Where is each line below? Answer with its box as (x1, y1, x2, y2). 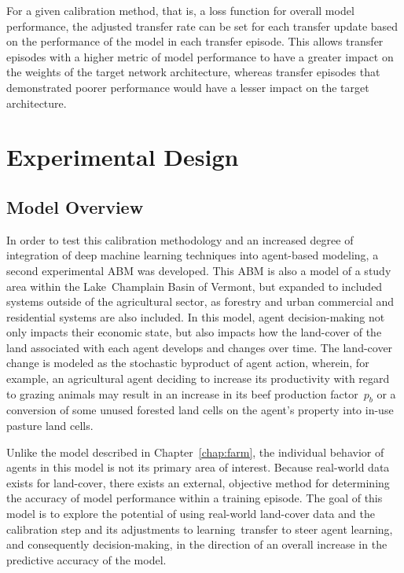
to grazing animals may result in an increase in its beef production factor (6, 385, 358, 402)
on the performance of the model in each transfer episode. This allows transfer (6, 33, 384, 50)
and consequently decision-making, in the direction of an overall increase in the (6, 536, 387, 553)
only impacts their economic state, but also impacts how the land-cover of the (6, 324, 382, 340)
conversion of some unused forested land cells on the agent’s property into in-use (6, 402, 394, 418)
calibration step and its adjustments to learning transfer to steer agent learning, (6, 520, 393, 537)
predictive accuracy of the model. (6, 551, 167, 567)
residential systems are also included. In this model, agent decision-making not (6, 308, 385, 325)
